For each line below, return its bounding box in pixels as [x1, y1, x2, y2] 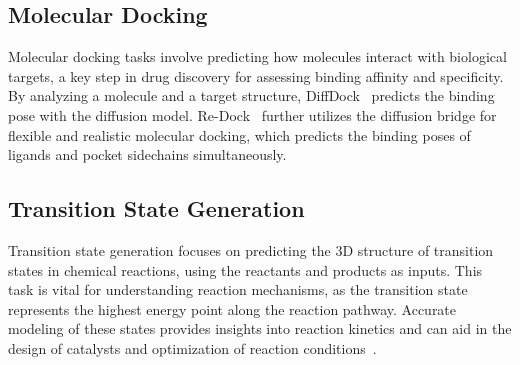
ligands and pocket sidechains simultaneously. [8, 144, 287, 165]
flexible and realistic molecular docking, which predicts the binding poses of [8, 124, 471, 145]
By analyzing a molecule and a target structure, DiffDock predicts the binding [8, 85, 495, 106]
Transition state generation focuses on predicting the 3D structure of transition [8, 239, 494, 260]
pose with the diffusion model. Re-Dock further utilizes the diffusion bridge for [8, 104, 497, 125]
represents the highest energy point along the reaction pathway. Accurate [8, 298, 457, 319]
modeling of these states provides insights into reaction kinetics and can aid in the [8, 318, 512, 339]
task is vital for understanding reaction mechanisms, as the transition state [8, 279, 468, 300]
